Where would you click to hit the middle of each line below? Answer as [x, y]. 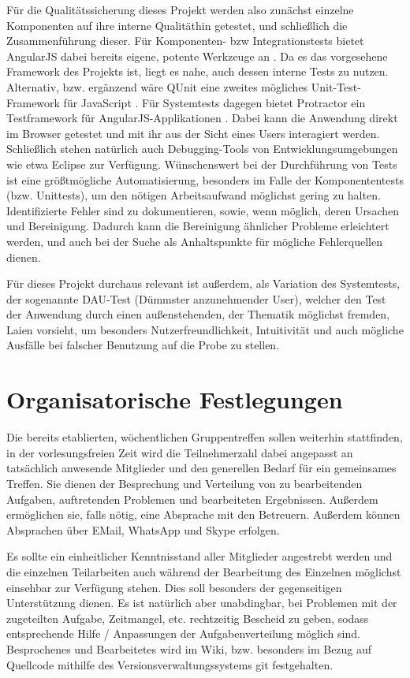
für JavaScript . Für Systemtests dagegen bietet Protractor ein [214, 102]
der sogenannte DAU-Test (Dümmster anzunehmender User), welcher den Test [196, 298]
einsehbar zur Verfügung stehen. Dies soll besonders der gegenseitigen [174, 587]
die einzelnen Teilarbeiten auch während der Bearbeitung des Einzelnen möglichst [204, 571]
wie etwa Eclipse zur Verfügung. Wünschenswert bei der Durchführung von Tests [202, 164]
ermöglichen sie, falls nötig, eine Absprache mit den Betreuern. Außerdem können [203, 514]
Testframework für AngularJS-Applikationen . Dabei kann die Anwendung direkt [202, 118]
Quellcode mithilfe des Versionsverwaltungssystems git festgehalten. [170, 664]
